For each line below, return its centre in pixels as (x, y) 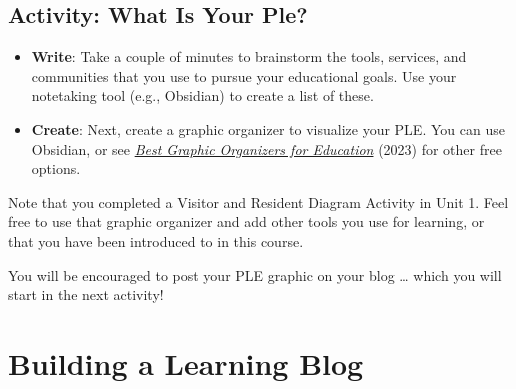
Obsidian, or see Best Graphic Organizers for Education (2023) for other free (266, 148)
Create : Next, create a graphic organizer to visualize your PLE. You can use (268, 128)
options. (56, 168)
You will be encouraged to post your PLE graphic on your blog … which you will (255, 274)
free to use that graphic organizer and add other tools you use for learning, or (246, 221)
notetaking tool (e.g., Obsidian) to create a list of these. (202, 95)
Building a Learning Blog (186, 362)
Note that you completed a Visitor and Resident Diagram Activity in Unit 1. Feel (258, 201)
